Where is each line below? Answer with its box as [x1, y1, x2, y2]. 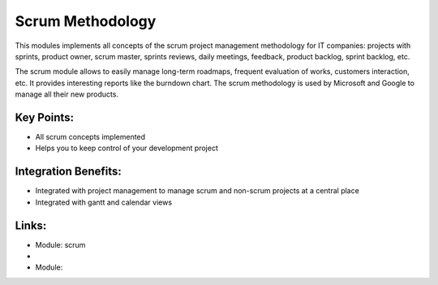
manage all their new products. [15, 89, 119, 99]
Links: [15, 218, 47, 232]
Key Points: [15, 110, 75, 124]
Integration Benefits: [15, 165, 122, 179]
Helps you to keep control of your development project [35, 143, 218, 153]
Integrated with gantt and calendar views [35, 197, 173, 207]
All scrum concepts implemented [35, 132, 146, 142]
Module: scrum [35, 240, 86, 249]
